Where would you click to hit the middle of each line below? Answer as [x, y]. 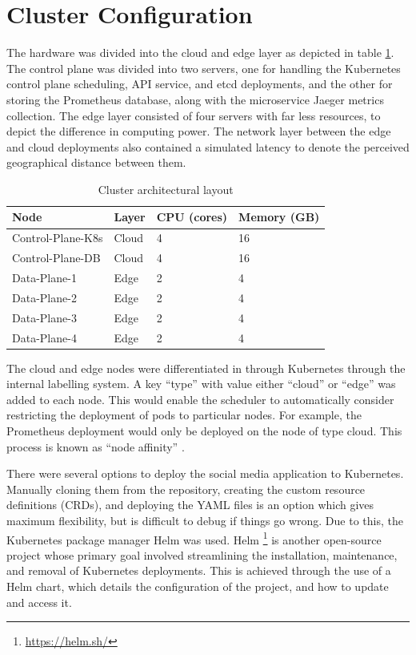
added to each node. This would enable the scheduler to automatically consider [200, 399]
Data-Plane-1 [44, 277]
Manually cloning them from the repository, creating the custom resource [186, 489]
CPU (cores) [192, 217]
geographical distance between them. [96, 162]
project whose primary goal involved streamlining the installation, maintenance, [202, 554]
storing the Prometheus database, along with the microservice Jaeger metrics [195, 99]
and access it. [39, 602]
